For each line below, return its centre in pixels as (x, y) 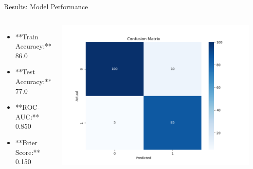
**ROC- (27, 107)
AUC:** (27, 116)
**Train (27, 36)
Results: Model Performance (46, 6)
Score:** (28, 152)
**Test (25, 72)
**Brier (26, 142)
